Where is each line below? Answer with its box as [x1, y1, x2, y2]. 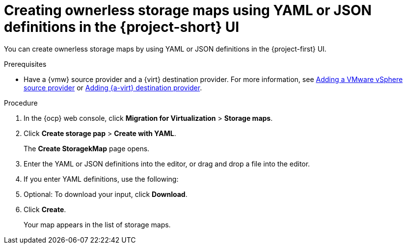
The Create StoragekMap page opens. [24, 144, 150, 153]
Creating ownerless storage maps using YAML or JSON [4, 2, 372, 19]
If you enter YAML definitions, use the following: [24, 174, 179, 183]
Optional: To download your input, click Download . [24, 190, 188, 198]
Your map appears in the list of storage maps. [24, 220, 171, 229]
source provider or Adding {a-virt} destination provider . [24, 83, 202, 92]
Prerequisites [4, 59, 47, 68]
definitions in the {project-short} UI [4, 19, 240, 35]
